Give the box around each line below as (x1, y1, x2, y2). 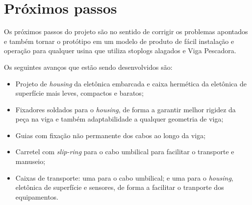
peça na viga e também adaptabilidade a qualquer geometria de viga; (15, 114, 224, 124)
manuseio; (15, 156, 46, 166)
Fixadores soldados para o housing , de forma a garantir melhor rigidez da (15, 104, 236, 114)
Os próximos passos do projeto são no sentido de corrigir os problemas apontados (4, 26, 248, 37)
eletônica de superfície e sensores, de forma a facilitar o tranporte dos (15, 182, 224, 192)
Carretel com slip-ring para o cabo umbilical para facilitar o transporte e (15, 146, 234, 157)
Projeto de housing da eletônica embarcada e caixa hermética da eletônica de (15, 78, 247, 88)
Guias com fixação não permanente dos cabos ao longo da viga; (15, 130, 206, 140)
